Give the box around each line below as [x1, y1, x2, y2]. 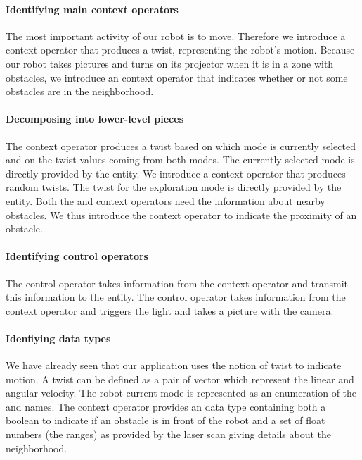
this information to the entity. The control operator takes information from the [6, 290, 346, 304]
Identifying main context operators [6, 1, 179, 16]
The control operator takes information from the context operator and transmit [6, 275, 348, 290]
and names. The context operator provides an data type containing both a [6, 399, 326, 414]
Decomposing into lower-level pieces [6, 111, 184, 126]
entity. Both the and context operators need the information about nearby [6, 193, 325, 208]
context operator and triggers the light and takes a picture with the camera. [6, 303, 334, 318]
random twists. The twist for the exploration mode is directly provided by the [6, 180, 342, 194]
